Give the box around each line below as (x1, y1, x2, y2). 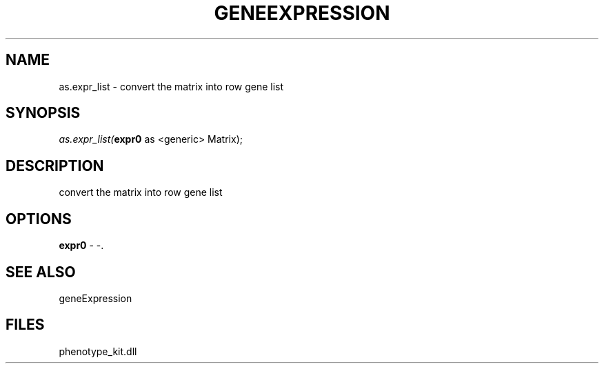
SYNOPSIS (6, 104, 81, 122)
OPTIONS (6, 210, 72, 228)
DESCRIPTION (6, 157, 104, 174)
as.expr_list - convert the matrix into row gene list (59, 80, 284, 92)
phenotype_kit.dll (59, 345, 137, 357)
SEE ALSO (6, 263, 76, 281)
